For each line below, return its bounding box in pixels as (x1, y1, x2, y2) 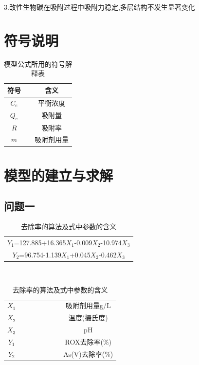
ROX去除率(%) (65, 336, 111, 347)
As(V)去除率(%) (63, 348, 113, 359)
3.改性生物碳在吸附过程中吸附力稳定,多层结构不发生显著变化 (4, 2, 195, 12)
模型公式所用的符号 (4, 58, 65, 69)
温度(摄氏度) (68, 312, 108, 323)
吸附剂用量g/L (65, 300, 111, 310)
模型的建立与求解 (4, 165, 113, 185)
